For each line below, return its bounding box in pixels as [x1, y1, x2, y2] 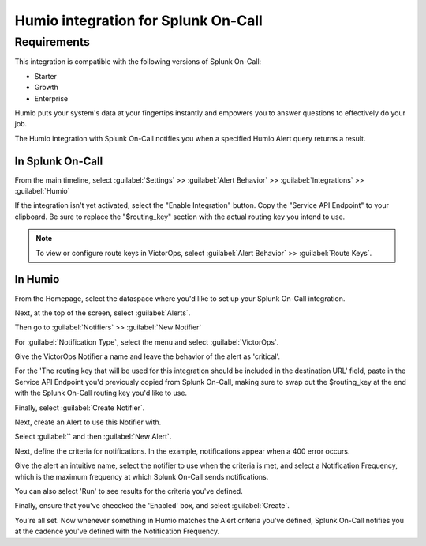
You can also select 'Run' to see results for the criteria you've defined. [14, 486, 244, 495]
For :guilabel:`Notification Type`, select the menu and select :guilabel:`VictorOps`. [14, 337, 279, 347]
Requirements [14, 35, 91, 49]
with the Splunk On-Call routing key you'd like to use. [14, 388, 188, 398]
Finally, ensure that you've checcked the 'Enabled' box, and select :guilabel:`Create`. [14, 501, 290, 510]
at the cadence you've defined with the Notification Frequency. [14, 526, 220, 537]
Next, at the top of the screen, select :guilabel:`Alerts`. [14, 308, 191, 318]
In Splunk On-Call [14, 154, 103, 168]
